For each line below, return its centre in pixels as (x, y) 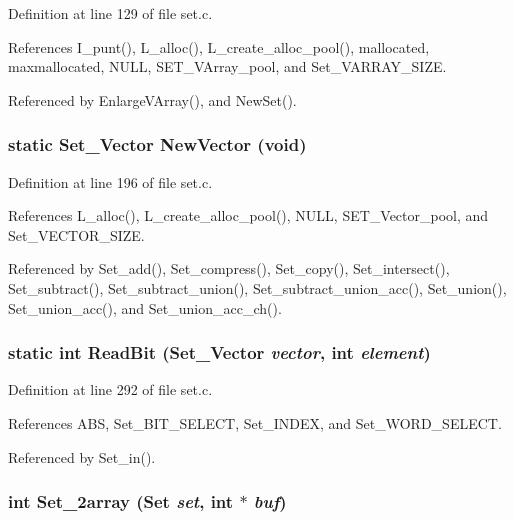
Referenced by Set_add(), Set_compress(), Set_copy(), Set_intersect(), (229, 268)
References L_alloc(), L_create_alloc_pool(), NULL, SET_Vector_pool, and (248, 215)
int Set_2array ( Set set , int (121, 501)
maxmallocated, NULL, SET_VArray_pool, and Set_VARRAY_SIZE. (227, 66)
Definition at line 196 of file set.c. (110, 181)
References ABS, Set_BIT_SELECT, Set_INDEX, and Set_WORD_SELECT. (255, 422)
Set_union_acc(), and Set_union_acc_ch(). (145, 307)
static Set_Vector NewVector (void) (157, 144)
